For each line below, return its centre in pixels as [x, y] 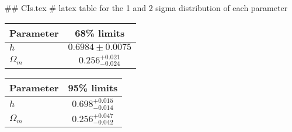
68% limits [100, 33]
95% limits [93, 88]
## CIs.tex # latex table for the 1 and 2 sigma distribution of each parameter [146, 8]
